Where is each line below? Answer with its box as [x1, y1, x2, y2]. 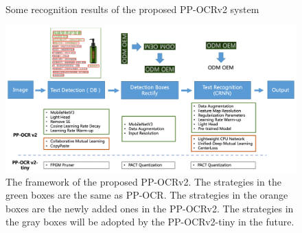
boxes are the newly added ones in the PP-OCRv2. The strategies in [5, 201, 294, 215]
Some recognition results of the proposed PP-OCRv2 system [5, 2, 259, 16]
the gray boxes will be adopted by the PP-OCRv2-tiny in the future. [5, 214, 294, 229]
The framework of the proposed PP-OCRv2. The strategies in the [5, 174, 281, 188]
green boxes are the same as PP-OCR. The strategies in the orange [5, 188, 288, 202]
